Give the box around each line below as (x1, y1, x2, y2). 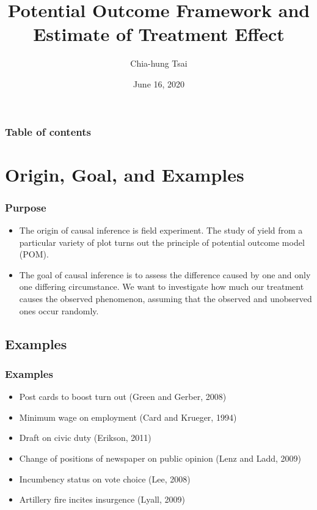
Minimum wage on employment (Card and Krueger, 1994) (19, 410, 237, 423)
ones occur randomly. (19, 304, 99, 317)
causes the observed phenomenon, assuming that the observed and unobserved (19, 292, 312, 305)
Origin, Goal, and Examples (5, 161, 244, 187)
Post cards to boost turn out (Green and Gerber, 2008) (19, 390, 227, 403)
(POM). (19, 248, 49, 261)
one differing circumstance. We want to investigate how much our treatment (19, 280, 304, 293)
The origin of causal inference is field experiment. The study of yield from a (19, 224, 303, 237)
